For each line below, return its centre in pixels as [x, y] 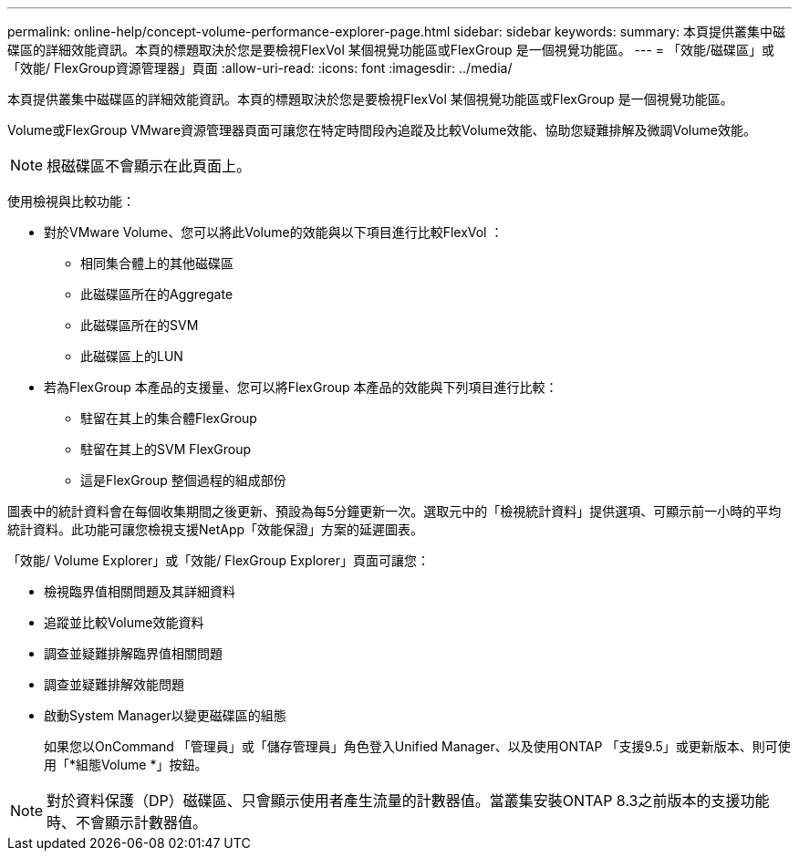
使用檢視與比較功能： [71, 201]
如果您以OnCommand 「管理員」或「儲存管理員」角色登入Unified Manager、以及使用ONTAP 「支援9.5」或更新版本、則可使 [417, 746]
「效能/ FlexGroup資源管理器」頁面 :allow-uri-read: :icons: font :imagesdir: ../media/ [260, 68]
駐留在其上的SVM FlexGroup [166, 449]
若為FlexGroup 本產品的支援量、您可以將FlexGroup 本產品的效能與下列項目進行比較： [301, 387]
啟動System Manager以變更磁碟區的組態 [165, 715]
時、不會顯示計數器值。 [127, 822]
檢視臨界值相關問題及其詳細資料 [140, 591]
